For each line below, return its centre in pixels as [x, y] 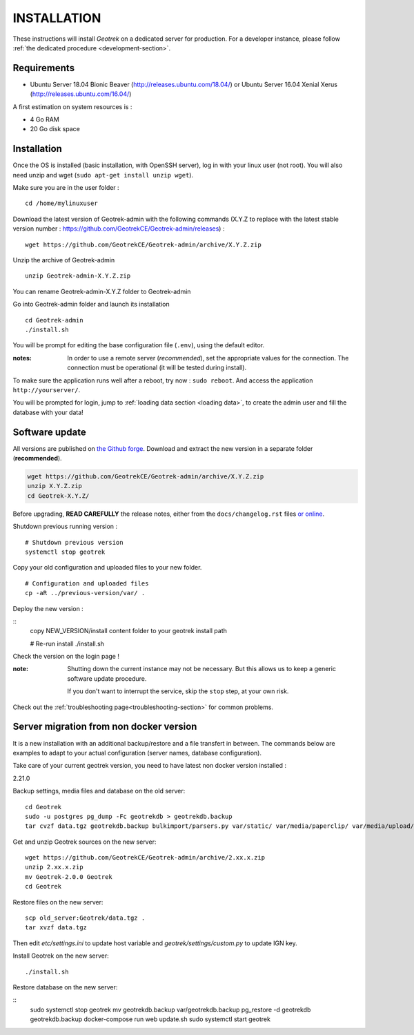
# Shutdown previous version [74, 542]
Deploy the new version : [48, 608]
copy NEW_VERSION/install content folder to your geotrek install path [128, 631]
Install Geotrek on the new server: [61, 956]
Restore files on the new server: [58, 902]
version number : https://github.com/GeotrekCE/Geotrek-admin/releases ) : [119, 229]
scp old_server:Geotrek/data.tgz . [85, 918]
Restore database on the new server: [65, 987]
